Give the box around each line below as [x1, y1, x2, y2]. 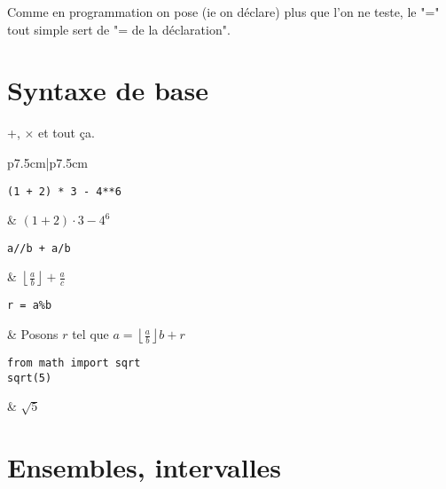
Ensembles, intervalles [7, 449, 282, 485]
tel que [72, 325, 109, 343]
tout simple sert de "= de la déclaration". [7, 20, 231, 38]
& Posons [7, 325, 59, 343]
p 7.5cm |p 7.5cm [7, 153, 89, 171]
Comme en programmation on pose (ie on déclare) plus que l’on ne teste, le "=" [7, 3, 440, 20]
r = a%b [7, 299, 52, 312]
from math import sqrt [7, 357, 141, 370]
